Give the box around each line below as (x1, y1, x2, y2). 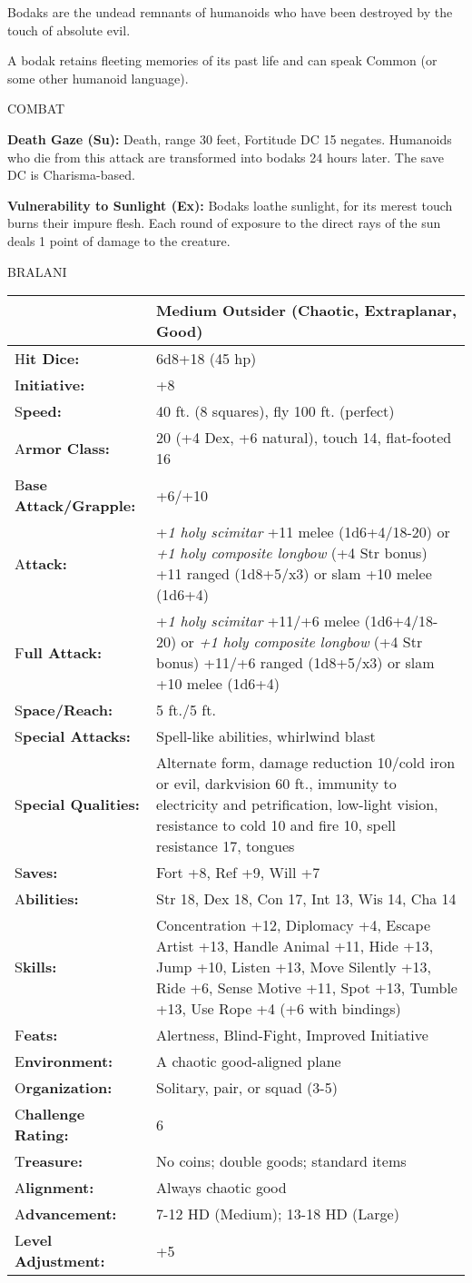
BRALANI (7, 262, 67, 281)
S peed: (15, 400, 62, 422)
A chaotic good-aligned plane (156, 1051, 341, 1072)
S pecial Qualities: (15, 794, 140, 815)
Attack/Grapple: (15, 495, 136, 517)
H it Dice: (15, 348, 80, 370)
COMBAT (7, 99, 65, 118)
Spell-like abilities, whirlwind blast (156, 725, 376, 747)
